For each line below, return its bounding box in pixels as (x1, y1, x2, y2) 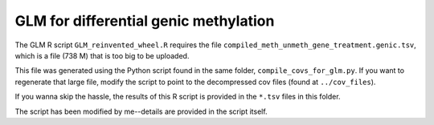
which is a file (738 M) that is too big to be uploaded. (14, 50, 190, 60)
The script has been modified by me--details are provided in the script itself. (14, 107, 268, 116)
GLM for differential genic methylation (14, 12, 275, 30)
